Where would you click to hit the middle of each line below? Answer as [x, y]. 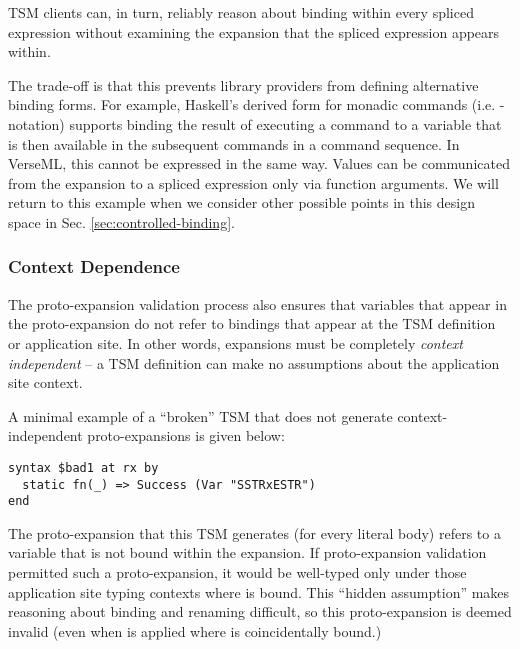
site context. [45, 382]
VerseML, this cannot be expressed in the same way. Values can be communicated [259, 163]
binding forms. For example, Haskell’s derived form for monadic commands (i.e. [252, 104]
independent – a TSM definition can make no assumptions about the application [254, 362]
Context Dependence [94, 266]
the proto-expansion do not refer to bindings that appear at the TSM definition [252, 323]
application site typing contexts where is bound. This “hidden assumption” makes [259, 591]
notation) [36, 123]
